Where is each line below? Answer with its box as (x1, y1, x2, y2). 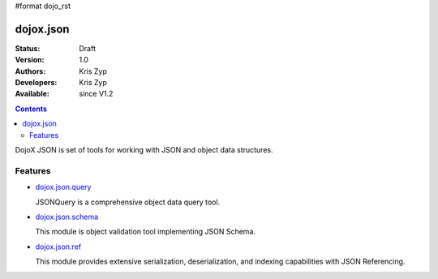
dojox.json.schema (35, 212, 99, 221)
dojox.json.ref (35, 242, 81, 251)
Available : (15, 89, 50, 99)
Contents (15, 104, 48, 114)
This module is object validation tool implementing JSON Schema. (35, 227, 255, 237)
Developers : (15, 78, 58, 88)
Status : (15, 43, 41, 53)
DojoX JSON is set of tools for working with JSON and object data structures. (15, 145, 273, 155)
